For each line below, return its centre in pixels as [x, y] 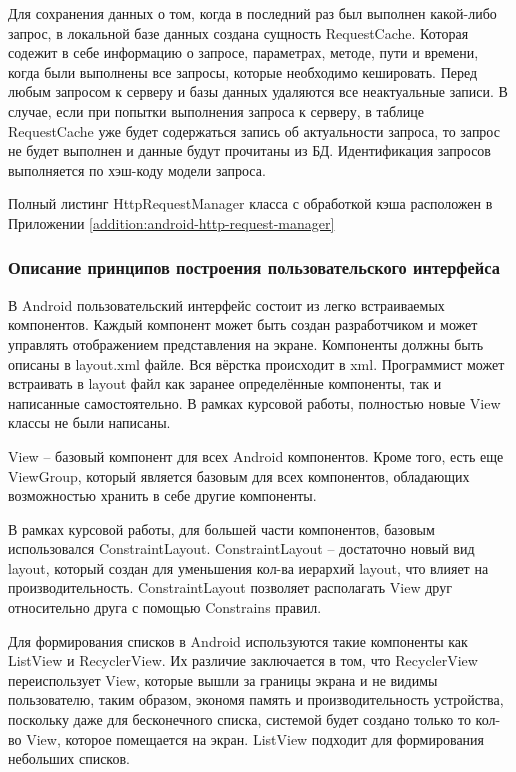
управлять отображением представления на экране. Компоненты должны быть [246, 343]
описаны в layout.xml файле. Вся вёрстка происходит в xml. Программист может [256, 363]
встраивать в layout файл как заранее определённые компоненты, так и [225, 383]
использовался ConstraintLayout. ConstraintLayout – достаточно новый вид [241, 548]
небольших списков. [69, 758]
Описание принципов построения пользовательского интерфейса [254, 267]
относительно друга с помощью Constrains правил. [165, 607]
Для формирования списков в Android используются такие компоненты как [238, 640]
